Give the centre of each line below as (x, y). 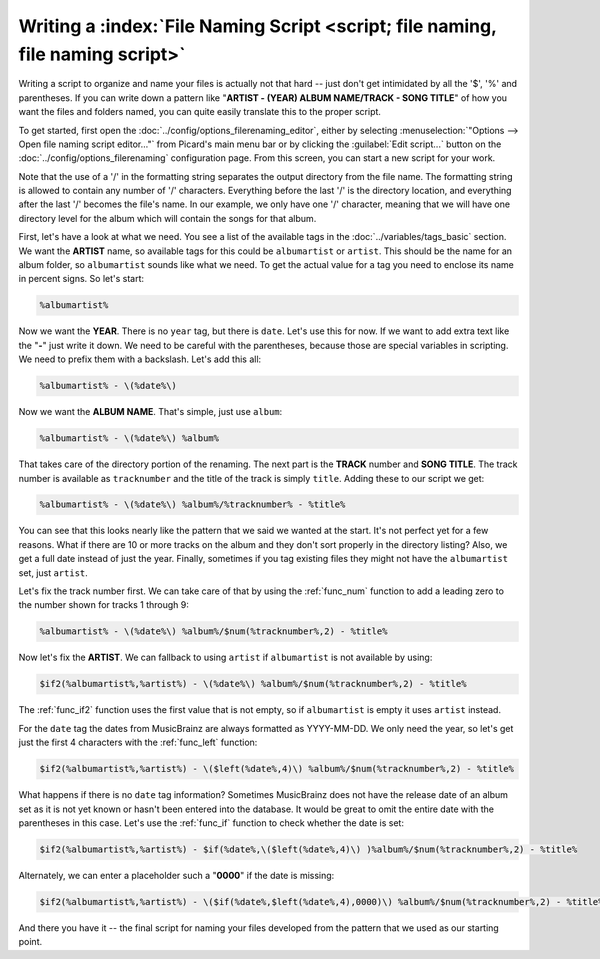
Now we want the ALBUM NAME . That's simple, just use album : (150, 412)
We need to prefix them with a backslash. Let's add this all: (140, 359)
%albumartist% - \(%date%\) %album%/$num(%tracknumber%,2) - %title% (213, 631)
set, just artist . (53, 572)
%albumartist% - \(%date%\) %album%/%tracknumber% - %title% (192, 504)
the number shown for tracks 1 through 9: (104, 605)
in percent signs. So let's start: (81, 279)
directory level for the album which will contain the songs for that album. (167, 218)
